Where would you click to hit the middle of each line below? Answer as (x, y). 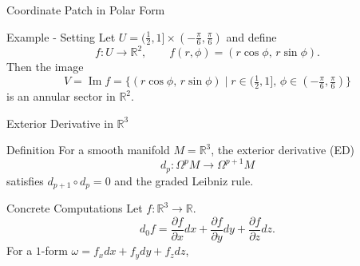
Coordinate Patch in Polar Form (86, 10)
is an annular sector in (61, 96)
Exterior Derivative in (60, 123)
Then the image (45, 67)
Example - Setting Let (61, 36)
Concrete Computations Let (75, 208)
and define (251, 36)
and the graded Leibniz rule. (184, 180)
